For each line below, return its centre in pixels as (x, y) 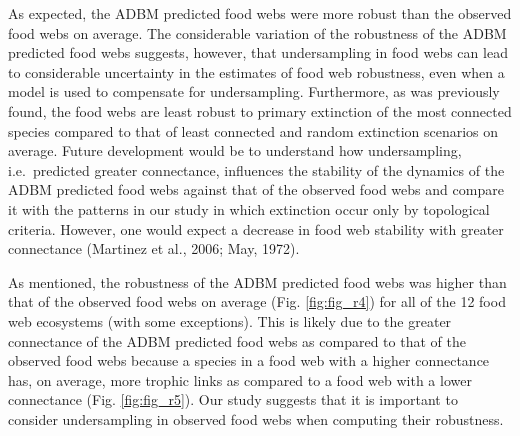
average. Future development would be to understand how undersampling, (235, 150)
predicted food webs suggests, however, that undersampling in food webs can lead (258, 52)
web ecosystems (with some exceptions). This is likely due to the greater (230, 320)
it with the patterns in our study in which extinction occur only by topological (249, 208)
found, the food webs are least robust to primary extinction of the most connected (260, 110)
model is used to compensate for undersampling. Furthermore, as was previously (254, 91)
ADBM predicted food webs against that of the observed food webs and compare (256, 189)
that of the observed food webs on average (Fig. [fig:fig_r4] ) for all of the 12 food (257, 301)
